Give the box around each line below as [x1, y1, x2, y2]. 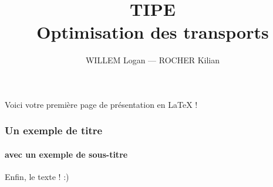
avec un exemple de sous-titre [5, 148, 128, 160]
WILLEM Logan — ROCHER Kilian [85, 54, 220, 66]
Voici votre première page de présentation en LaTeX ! [5, 98, 198, 110]
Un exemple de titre [5, 123, 103, 138]
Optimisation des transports [36, 20, 269, 44]
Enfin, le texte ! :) [5, 171, 69, 183]
